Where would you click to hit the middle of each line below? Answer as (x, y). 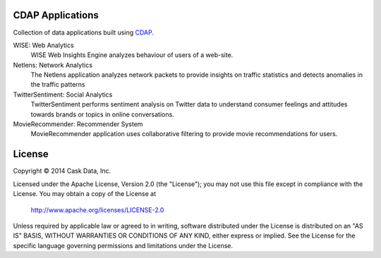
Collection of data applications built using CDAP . (84, 32)
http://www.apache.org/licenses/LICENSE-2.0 (97, 210)
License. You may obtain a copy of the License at (85, 194)
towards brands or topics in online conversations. (102, 114)
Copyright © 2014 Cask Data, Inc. (62, 171)
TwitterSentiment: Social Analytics (63, 94)
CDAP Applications (56, 15)
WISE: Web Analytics (43, 45)
